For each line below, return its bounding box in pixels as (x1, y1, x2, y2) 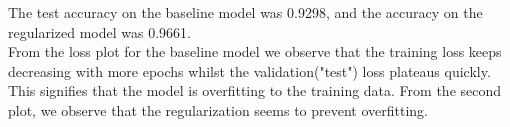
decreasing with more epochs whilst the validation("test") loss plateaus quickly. (8, 60, 491, 81)
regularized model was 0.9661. (8, 21, 191, 42)
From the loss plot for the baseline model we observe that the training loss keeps (8, 41, 502, 62)
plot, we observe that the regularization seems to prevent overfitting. (8, 99, 429, 120)
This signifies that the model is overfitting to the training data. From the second (8, 80, 502, 101)
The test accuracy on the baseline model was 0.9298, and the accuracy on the (8, 2, 483, 22)
